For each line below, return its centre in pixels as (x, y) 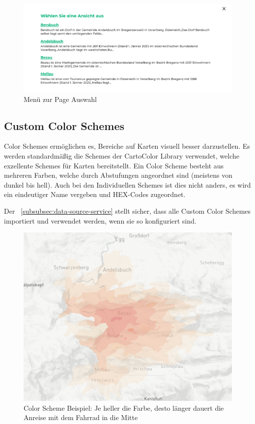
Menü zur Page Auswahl (60, 99)
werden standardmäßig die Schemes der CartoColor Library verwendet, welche (122, 156)
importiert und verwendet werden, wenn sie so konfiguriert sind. (100, 220)
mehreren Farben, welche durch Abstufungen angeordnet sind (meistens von (118, 175)
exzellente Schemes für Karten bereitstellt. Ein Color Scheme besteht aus (114, 165)
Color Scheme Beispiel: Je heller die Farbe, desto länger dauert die (124, 408)
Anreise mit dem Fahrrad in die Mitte (81, 417)
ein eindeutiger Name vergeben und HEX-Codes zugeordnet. (95, 194)
